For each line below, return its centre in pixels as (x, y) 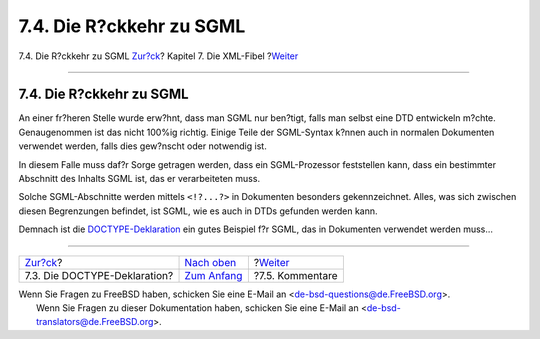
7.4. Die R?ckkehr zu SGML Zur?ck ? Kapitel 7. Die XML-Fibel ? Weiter (158, 56)
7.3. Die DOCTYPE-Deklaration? (99, 275)
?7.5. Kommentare (295, 275)
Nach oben (210, 262)
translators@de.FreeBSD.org (95, 322)
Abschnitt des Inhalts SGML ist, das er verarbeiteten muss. (139, 179)
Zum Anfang (213, 275)
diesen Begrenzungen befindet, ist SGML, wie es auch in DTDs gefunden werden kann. (198, 211)
